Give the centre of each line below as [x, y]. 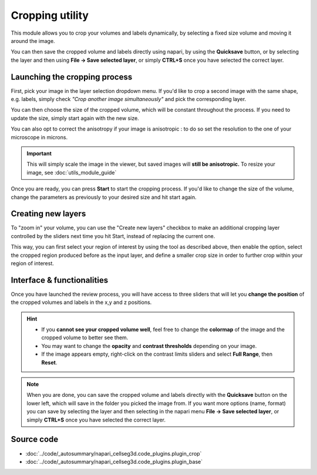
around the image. [33, 41]
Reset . [49, 362]
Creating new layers [48, 214]
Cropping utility [50, 15]
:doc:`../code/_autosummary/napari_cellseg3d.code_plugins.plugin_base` [114, 461]
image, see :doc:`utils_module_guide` [72, 172]
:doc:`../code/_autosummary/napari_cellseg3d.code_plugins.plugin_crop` [114, 453]
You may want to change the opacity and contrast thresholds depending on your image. [149, 346]
